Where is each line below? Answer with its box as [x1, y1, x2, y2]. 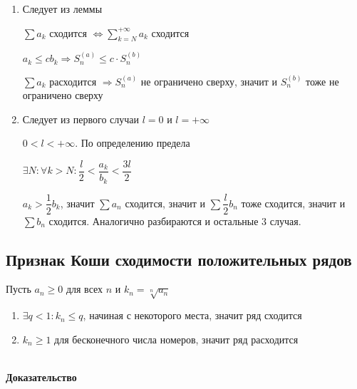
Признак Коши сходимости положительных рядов [6, 248, 352, 270]
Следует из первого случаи [22, 111, 139, 126]
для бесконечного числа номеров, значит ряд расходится [54, 331, 299, 346]
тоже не [306, 73, 339, 88]
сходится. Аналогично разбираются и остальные [48, 213, 259, 228]
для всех [66, 281, 103, 296]
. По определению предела [75, 135, 190, 150]
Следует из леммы [22, 1, 103, 16]
